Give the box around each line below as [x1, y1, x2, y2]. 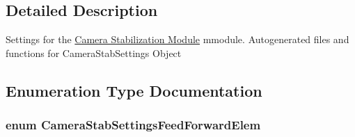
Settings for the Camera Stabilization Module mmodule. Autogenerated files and [6, 32, 349, 47]
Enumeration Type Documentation [6, 79, 262, 101]
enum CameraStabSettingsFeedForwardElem [6, 116, 261, 134]
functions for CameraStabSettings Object [6, 45, 182, 60]
